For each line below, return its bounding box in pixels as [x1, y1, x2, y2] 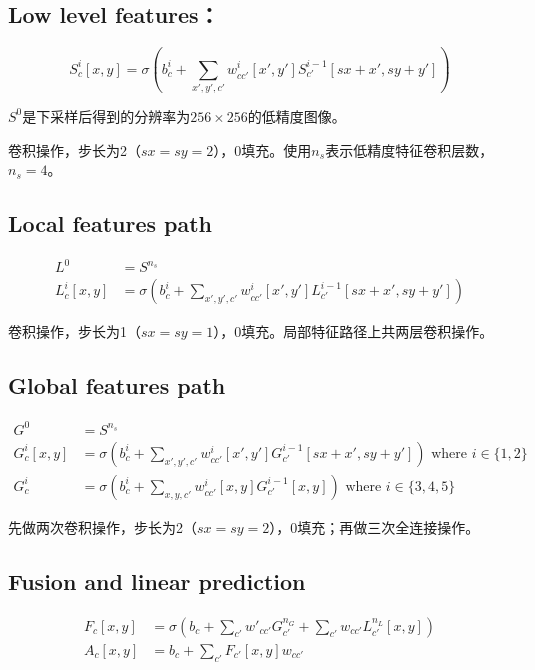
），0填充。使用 [213, 139, 312, 160]
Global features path [8, 370, 226, 401]
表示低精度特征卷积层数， [325, 139, 494, 160]
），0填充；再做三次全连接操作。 [269, 516, 480, 537]
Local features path [8, 208, 213, 239]
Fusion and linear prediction [8, 565, 306, 596]
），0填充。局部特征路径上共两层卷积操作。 [213, 321, 494, 342]
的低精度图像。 [247, 105, 346, 126]
